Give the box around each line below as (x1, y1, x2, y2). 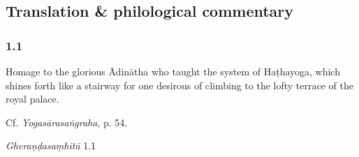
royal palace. (6, 91, 59, 106)
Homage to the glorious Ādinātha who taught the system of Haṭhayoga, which (6, 64, 340, 78)
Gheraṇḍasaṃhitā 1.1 (6, 138, 96, 153)
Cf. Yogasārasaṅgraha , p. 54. (6, 114, 128, 129)
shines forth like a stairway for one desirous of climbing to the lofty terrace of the (6, 77, 353, 92)
